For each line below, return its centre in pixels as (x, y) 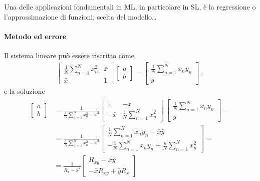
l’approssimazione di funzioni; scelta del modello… (80, 16)
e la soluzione (25, 91)
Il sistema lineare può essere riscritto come (69, 55)
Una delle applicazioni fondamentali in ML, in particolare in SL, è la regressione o (130, 7)
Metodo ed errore (35, 36)
